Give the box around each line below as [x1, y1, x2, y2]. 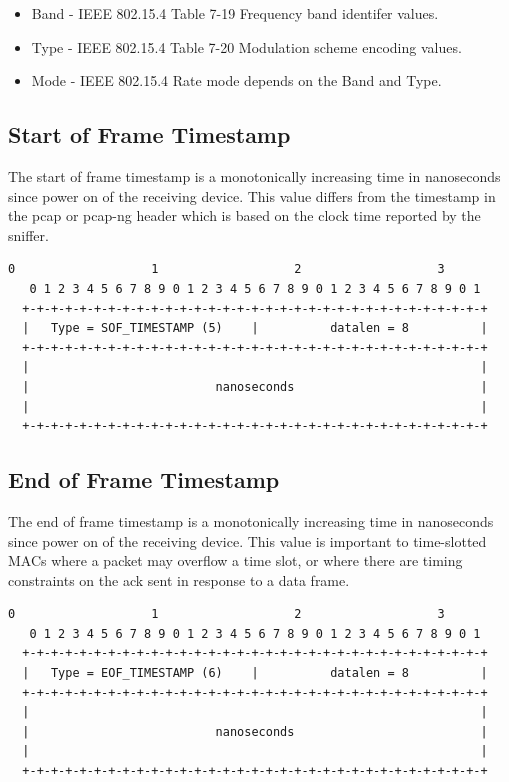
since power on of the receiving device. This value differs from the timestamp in [8, 185, 496, 206]
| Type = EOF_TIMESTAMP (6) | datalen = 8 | [22, 666, 488, 681]
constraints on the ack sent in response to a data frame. [8, 569, 350, 590]
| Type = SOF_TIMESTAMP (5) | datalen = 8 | [22, 321, 488, 336]
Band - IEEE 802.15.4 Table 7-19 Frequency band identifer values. [31, 3, 439, 23]
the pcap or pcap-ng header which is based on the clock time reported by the [8, 205, 481, 226]
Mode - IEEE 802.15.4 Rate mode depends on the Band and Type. [31, 70, 442, 91]
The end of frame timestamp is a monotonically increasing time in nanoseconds [8, 510, 494, 531]
